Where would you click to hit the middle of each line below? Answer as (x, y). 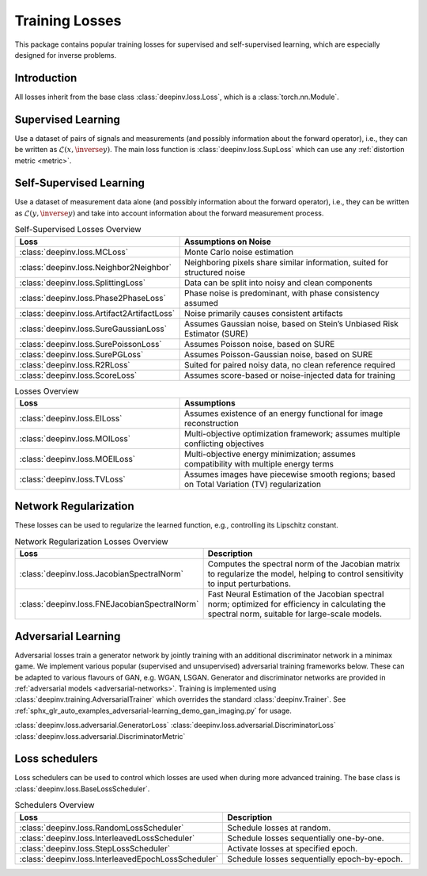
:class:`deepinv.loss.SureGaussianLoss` (93, 329)
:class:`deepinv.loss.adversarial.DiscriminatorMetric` (100, 736)
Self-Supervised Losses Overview (78, 230)
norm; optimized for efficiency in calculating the (297, 604)
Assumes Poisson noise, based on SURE (259, 344)
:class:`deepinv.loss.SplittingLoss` (83, 283)
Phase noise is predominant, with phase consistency (282, 293)
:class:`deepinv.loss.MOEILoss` (77, 459)
